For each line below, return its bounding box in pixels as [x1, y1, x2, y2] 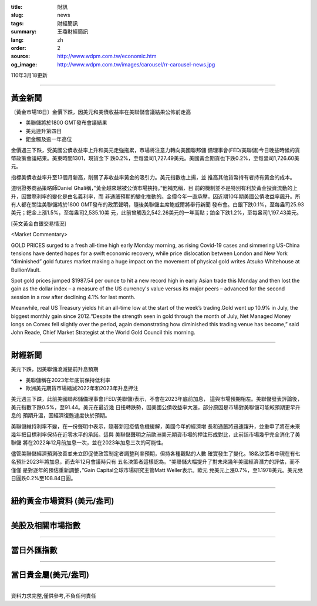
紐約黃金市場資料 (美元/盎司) [11, 495, 114, 505]
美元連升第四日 [25, 127, 62, 135]
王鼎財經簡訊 [57, 28, 88, 35]
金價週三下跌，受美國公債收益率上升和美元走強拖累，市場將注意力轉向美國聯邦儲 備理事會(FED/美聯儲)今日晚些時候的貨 [11, 146, 301, 153]
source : [11, 53, 31, 60]
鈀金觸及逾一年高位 [25, 136, 72, 143]
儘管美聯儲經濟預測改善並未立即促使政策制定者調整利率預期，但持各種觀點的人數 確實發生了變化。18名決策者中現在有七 [11, 450, 301, 457]
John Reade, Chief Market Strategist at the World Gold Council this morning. [11, 329, 196, 336]
